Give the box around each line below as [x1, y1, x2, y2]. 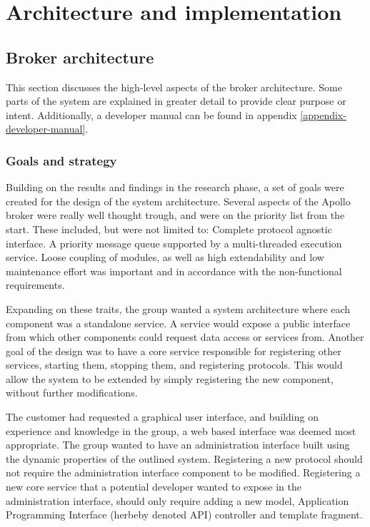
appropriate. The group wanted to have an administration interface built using [6, 437, 350, 452]
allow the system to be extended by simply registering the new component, [6, 371, 334, 386]
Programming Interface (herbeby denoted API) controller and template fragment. [6, 507, 363, 522]
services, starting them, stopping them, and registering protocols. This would [6, 357, 343, 372]
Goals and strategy [6, 151, 117, 169]
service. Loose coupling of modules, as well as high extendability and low [6, 250, 324, 265]
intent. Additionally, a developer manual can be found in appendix [6, 107, 297, 122]
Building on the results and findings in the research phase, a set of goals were [6, 180, 344, 195]
